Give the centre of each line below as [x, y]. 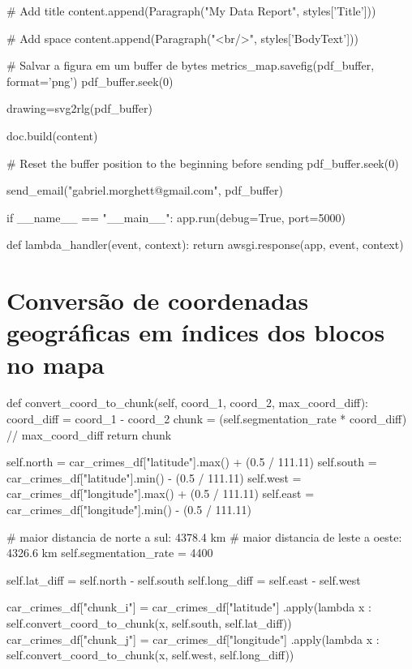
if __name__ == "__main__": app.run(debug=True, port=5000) [176, 217]
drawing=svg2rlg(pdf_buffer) [79, 108]
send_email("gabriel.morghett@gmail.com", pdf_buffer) [145, 190]
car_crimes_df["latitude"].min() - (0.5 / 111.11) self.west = [154, 477]
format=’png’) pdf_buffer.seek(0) [90, 81]
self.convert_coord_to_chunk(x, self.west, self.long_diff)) [150, 655]
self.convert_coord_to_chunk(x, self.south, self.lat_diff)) [149, 622]
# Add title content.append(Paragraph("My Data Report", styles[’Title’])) [191, 11]
